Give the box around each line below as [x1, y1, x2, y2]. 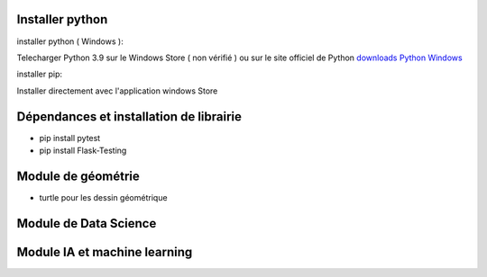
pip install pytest [39, 132, 101, 143]
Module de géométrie [16, 168, 140, 183]
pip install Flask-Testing [39, 145, 127, 156]
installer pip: [16, 68, 63, 80]
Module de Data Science [16, 216, 157, 231]
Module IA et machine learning [16, 244, 193, 260]
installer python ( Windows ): [16, 36, 124, 47]
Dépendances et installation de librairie [16, 109, 243, 124]
